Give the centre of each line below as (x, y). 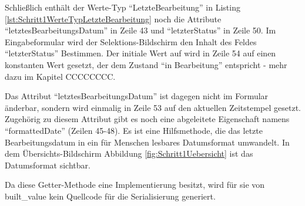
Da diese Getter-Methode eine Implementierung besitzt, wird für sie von (135, 185)
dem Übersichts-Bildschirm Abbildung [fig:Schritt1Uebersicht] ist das (129, 153)
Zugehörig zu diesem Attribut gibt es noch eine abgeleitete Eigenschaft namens (147, 119)
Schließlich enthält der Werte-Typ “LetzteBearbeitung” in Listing (123, 7)
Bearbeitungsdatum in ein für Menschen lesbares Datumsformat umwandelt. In (147, 142)
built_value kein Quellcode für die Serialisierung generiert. (110, 196)
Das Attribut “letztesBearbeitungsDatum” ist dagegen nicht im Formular (137, 96)
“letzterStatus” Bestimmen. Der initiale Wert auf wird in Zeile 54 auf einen (140, 53)
